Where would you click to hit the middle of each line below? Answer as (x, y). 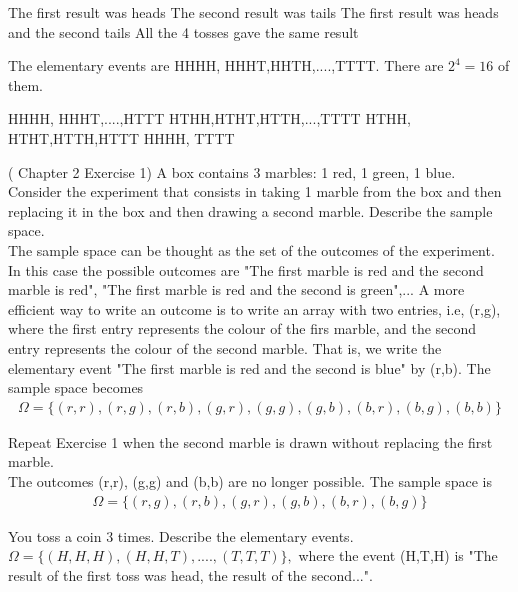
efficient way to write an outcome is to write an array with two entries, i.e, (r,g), (254, 308)
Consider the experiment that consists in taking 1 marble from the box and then (255, 191)
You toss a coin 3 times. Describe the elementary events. (181, 535)
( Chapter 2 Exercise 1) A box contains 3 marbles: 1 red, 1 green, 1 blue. (232, 171)
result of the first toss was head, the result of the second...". (190, 574)
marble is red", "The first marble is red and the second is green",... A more (236, 289)
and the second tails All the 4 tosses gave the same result (183, 31)
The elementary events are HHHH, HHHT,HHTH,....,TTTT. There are (226, 65)
